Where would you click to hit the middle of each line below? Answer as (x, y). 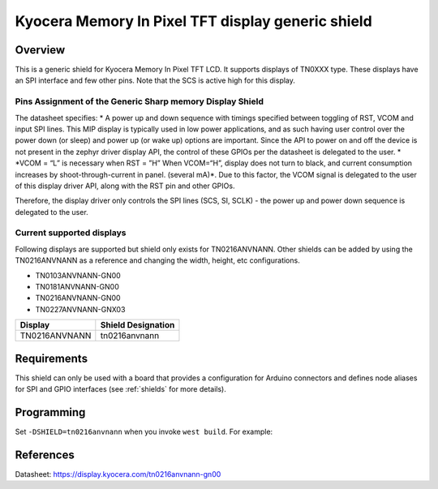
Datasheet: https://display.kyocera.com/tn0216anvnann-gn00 (118, 474)
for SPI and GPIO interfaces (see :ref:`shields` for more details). (120, 389)
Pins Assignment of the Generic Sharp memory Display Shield (139, 101)
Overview (40, 50)
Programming (50, 412)
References (45, 455)
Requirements (52, 358)
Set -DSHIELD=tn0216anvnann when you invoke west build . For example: (144, 432)
